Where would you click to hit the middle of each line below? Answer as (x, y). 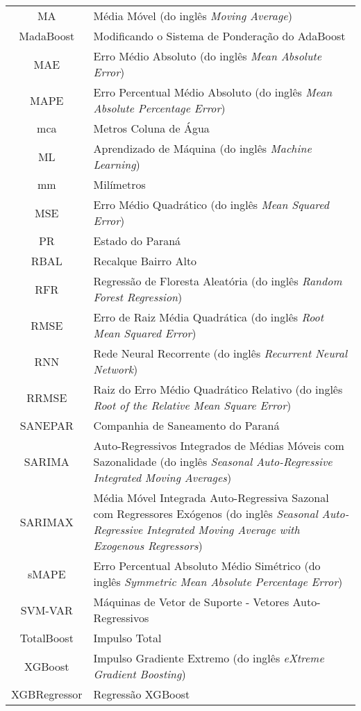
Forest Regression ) (138, 297)
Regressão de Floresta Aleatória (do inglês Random (218, 281)
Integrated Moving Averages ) (162, 477)
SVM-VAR (47, 610)
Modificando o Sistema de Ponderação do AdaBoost (219, 36)
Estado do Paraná (137, 241)
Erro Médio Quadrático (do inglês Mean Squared (211, 204)
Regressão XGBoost (142, 694)
